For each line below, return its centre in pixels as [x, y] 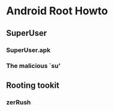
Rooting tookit [33, 85]
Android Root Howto [57, 11]
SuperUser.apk [28, 50]
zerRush [18, 102]
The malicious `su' [34, 66]
